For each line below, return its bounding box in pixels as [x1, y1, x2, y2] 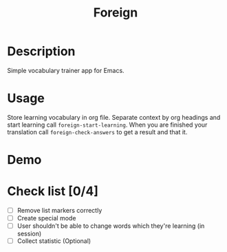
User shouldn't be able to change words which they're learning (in [17, 222, 205, 230]
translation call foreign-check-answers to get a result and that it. [7, 127, 188, 136]
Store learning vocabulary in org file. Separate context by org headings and [7, 113, 221, 121]
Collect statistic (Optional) [17, 237, 91, 245]
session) [17, 229, 42, 238]
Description [7, 43, 76, 59]
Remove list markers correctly [17, 207, 102, 214]
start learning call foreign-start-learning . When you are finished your [7, 120, 208, 129]
